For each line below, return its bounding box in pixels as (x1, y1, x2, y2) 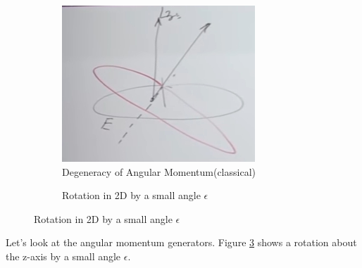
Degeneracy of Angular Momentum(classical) (62, 164, 256, 179)
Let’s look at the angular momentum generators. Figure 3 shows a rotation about (6, 235, 357, 250)
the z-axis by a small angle (6, 248, 121, 263)
